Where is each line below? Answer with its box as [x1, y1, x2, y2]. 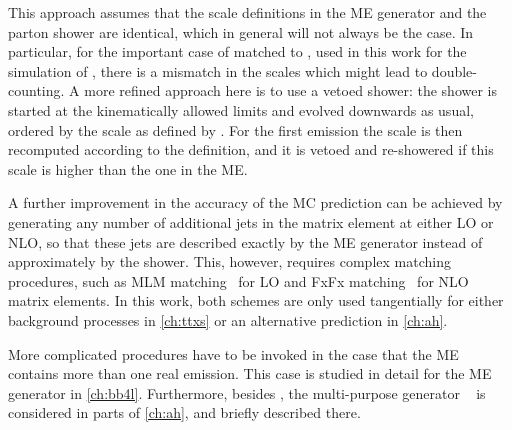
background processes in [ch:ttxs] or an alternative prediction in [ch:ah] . [8, 309, 448, 330]
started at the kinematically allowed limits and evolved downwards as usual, [8, 99, 474, 120]
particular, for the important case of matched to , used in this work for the [8, 41, 467, 62]
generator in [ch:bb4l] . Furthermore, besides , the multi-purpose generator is [8, 382, 486, 403]
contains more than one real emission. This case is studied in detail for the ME [8, 363, 492, 384]
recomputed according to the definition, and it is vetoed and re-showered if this [8, 139, 494, 160]
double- [431, 60, 477, 81]
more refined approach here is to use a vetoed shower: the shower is [84, 80, 498, 101]
